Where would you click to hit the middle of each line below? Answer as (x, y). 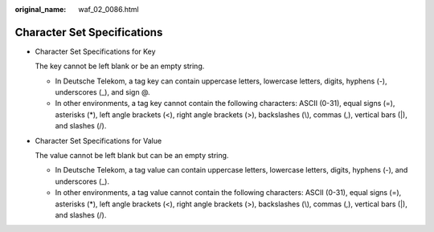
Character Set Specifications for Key (95, 51)
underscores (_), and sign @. (102, 92)
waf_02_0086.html (109, 9)
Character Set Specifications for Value (98, 140)
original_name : (41, 9)
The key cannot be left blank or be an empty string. (120, 66)
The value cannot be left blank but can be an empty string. (132, 156)
